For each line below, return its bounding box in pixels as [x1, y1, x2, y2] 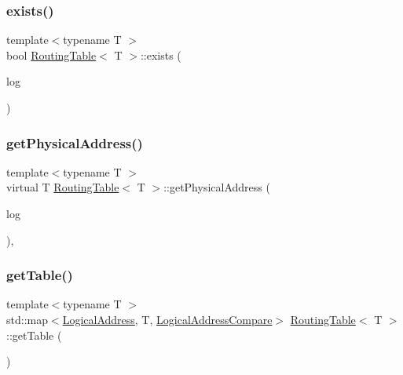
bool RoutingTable [6, 46, 97, 63]
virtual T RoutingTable [6, 179, 119, 195]
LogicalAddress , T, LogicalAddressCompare [62, 311, 273, 327]
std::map [6, 311, 48, 327]
